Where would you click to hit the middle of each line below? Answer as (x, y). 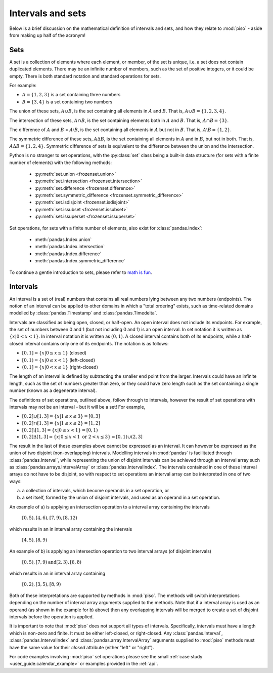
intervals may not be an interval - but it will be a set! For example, (77, 407)
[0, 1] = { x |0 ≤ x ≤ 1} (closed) (54, 353)
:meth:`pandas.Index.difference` (68, 254)
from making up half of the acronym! (48, 35)
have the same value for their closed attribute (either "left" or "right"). (82, 647)
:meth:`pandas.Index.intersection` (70, 247)
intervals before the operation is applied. (52, 617)
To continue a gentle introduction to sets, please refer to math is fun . (81, 272)
